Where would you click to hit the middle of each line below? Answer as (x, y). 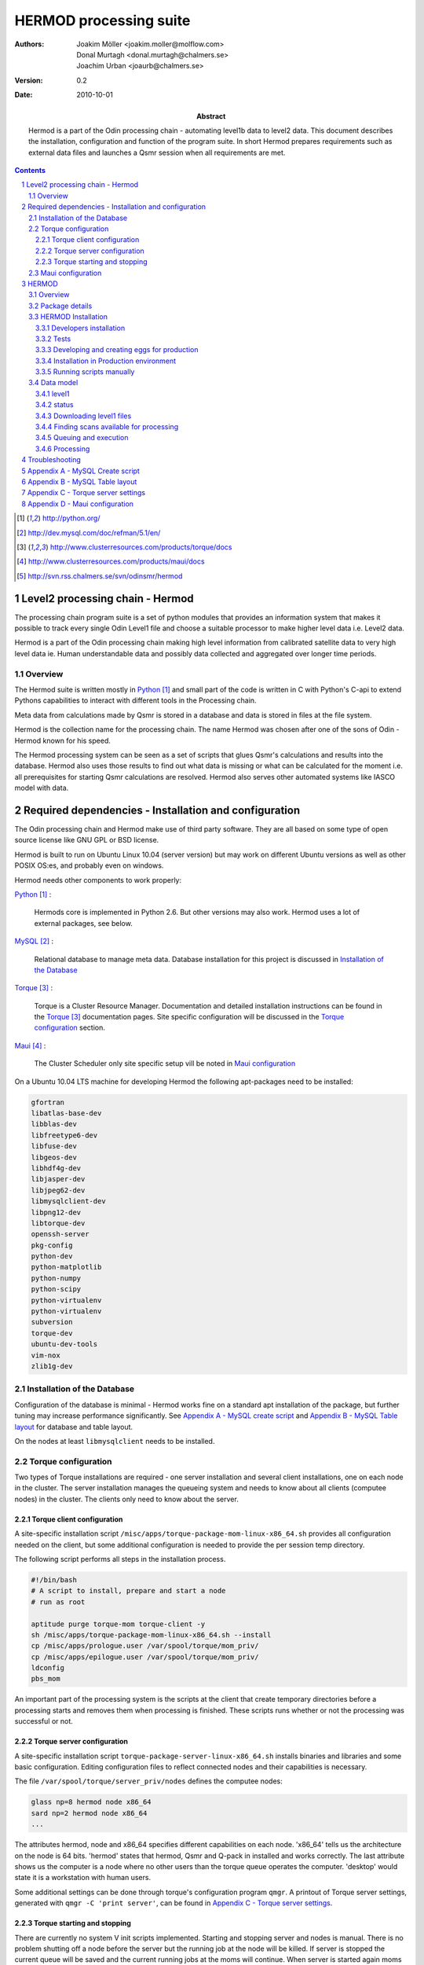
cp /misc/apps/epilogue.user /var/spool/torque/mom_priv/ (145, 1657)
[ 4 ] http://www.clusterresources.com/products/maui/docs (111, 561)
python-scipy (56, 1289)
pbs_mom (46, 1679)
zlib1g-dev (52, 1366)
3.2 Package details (60, 306)
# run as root (58, 1602)
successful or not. (44, 1721)
